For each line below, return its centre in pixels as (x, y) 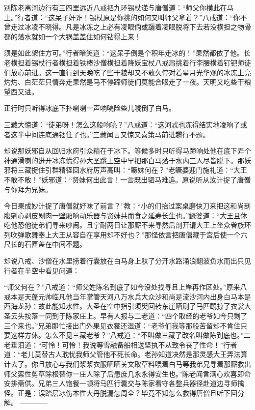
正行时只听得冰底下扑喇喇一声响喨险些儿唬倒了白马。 (90, 108)
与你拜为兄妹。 (28, 189)
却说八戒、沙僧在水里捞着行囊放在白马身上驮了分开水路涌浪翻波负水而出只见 (127, 261)
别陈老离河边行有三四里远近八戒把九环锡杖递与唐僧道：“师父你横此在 (115, 7)
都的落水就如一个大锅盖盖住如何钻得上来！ (73, 36)
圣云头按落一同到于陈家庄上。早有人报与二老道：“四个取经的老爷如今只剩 (122, 316)
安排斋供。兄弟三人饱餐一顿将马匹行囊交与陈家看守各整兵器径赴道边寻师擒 (124, 383)
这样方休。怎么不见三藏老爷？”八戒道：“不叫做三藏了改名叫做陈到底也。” (127, 335)
